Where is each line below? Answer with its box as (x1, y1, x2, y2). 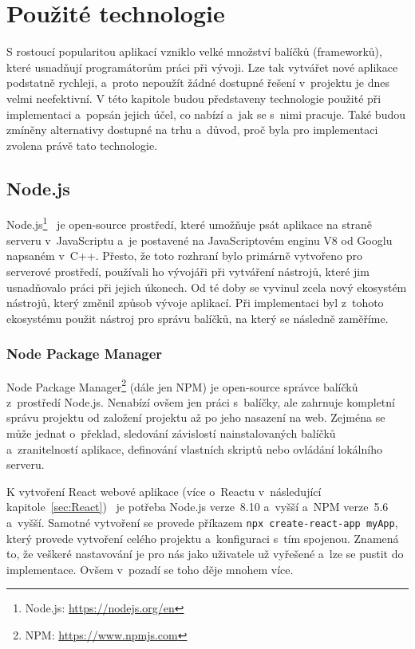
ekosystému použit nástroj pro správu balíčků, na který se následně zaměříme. (6, 309, 389, 326)
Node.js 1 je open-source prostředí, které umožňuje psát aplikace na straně (6, 214, 372, 233)
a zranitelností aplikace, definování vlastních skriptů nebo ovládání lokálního (6, 440, 382, 457)
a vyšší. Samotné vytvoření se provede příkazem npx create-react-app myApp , (6, 513, 398, 530)
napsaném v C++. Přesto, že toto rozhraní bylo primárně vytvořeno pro (6, 247, 362, 264)
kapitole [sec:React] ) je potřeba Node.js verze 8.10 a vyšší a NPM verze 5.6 (6, 498, 389, 515)
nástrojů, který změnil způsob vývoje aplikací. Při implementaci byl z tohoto (6, 294, 384, 311)
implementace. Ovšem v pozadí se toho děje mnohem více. (6, 560, 294, 577)
